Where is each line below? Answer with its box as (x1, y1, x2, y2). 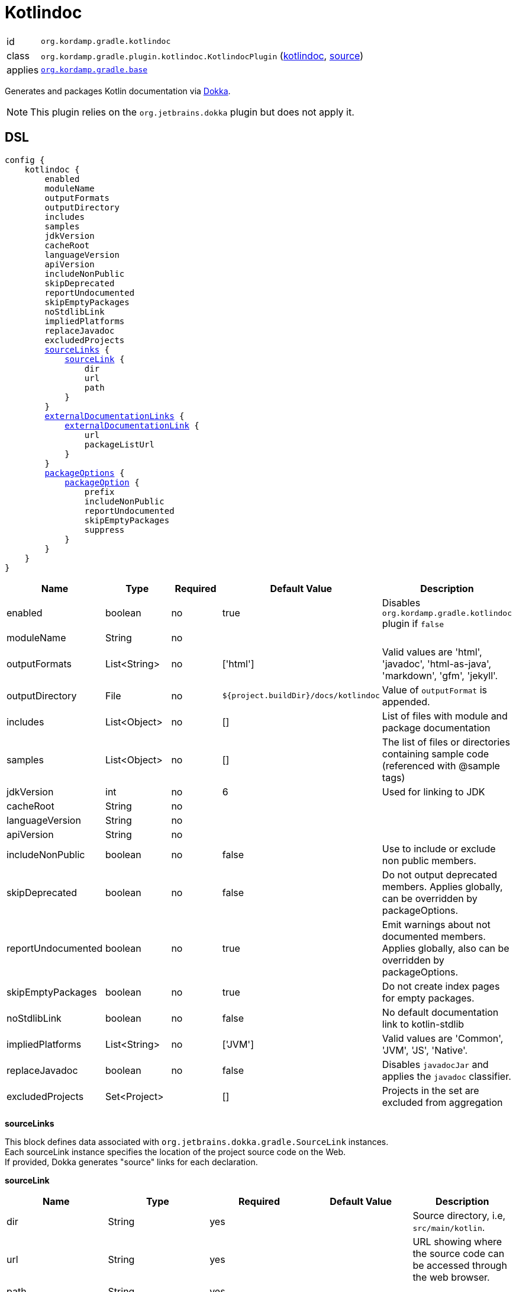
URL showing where (412, 1235, 502, 1248)
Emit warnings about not (382, 918, 491, 930)
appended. (382, 695, 430, 708)
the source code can (412, 1247, 505, 1259)
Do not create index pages (382, 980, 500, 992)
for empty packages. (382, 992, 475, 1004)
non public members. (382, 854, 476, 866)
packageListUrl (84, 439, 154, 449)
